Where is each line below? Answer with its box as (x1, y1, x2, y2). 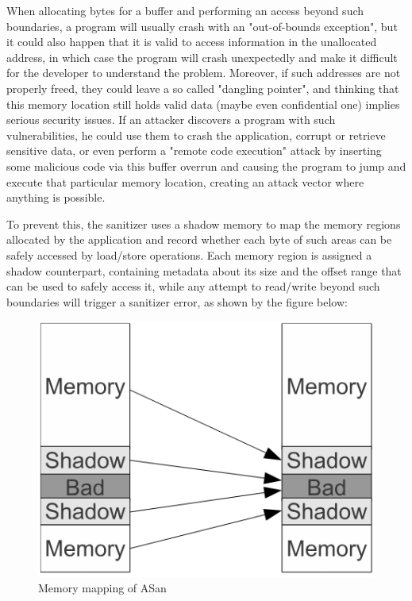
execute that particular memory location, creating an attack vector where (6, 173, 364, 190)
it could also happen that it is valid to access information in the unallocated (6, 33, 377, 50)
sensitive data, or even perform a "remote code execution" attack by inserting (6, 142, 382, 159)
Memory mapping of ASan (38, 580, 167, 596)
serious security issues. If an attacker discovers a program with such (6, 111, 336, 128)
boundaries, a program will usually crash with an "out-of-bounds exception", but (6, 17, 398, 34)
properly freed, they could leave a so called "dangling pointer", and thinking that (6, 79, 399, 96)
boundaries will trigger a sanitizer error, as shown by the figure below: (6, 293, 348, 310)
